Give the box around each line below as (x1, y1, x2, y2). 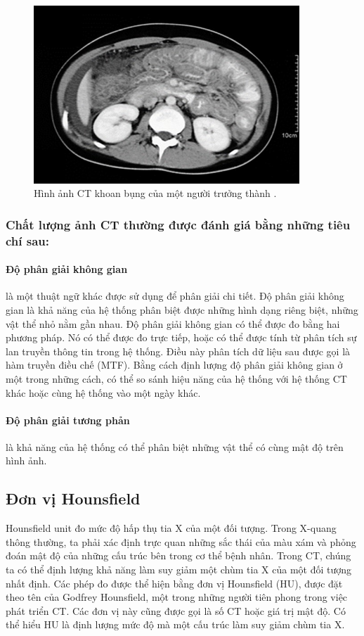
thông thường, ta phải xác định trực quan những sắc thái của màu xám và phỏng (6, 534, 356, 549)
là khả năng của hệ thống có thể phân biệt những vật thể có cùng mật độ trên (6, 439, 344, 454)
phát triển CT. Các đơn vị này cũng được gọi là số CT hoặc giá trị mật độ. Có (6, 603, 346, 618)
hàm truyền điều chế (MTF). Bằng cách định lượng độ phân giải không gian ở (6, 357, 343, 372)
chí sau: (6, 231, 50, 249)
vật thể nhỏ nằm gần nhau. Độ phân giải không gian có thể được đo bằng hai (6, 316, 340, 331)
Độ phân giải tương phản (6, 412, 130, 427)
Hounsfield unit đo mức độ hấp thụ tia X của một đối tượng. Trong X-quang (6, 521, 337, 535)
